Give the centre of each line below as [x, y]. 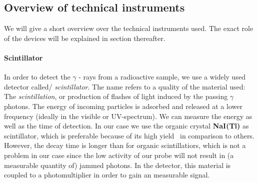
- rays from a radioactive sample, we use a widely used [162, 77]
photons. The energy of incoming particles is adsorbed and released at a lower [123, 106]
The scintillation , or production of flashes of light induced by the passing [116, 96]
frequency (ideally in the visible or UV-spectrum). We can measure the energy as [128, 116]
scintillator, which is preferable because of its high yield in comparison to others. [129, 135]
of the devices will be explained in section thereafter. [85, 38]
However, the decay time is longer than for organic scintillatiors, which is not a [125, 145]
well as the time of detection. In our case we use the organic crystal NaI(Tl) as [126, 126]
